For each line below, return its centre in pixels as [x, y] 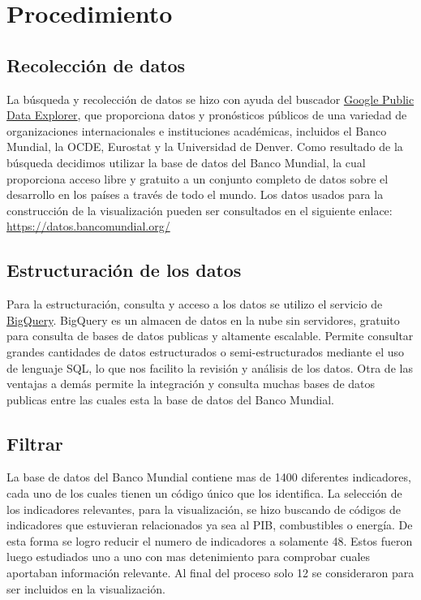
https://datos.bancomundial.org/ [88, 226]
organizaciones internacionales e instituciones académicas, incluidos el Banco [197, 130]
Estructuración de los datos [124, 270]
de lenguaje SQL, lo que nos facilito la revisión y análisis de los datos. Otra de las [210, 367]
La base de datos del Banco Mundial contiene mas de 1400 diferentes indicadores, [209, 477]
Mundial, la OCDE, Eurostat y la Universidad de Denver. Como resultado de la [205, 147]
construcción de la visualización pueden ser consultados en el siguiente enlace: [200, 210]
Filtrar [35, 443]
